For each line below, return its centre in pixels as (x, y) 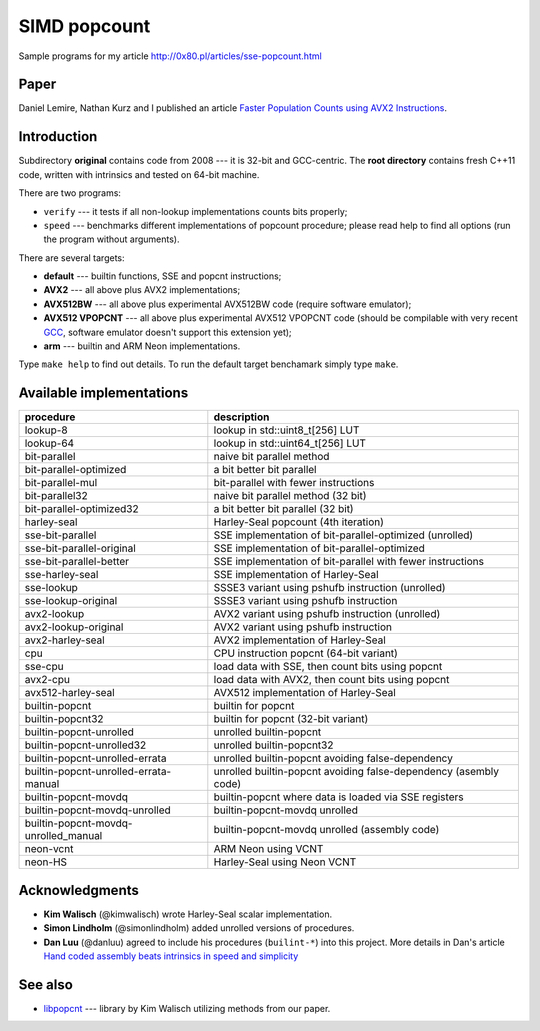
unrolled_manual (63, 836)
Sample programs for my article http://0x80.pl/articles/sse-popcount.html (170, 56)
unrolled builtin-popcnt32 (273, 745)
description (241, 417)
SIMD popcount (84, 26)
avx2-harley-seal (64, 640)
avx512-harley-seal (69, 693)
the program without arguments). (111, 239)
